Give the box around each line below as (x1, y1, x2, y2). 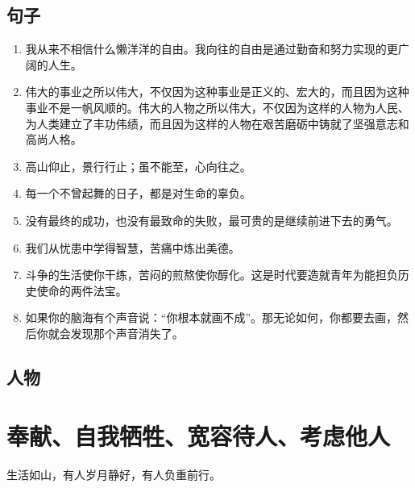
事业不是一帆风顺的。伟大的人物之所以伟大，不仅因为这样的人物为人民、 (25, 98, 409, 115)
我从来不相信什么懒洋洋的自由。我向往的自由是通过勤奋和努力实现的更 (25, 40, 398, 57)
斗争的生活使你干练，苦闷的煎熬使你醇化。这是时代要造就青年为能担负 (25, 266, 398, 283)
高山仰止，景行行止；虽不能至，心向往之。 (25, 157, 251, 174)
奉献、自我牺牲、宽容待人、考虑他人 (6, 419, 391, 453)
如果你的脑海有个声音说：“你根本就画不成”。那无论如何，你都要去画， (25, 309, 398, 326)
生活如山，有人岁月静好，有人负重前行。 (6, 466, 221, 483)
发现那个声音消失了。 (70, 324, 184, 341)
